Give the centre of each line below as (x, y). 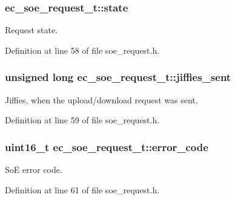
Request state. (31, 30)
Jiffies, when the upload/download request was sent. (101, 99)
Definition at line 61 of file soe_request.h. (82, 189)
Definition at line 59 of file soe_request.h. (82, 120)
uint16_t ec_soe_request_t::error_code (107, 147)
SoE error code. (34, 169)
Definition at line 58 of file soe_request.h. (82, 50)
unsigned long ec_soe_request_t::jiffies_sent (118, 77)
